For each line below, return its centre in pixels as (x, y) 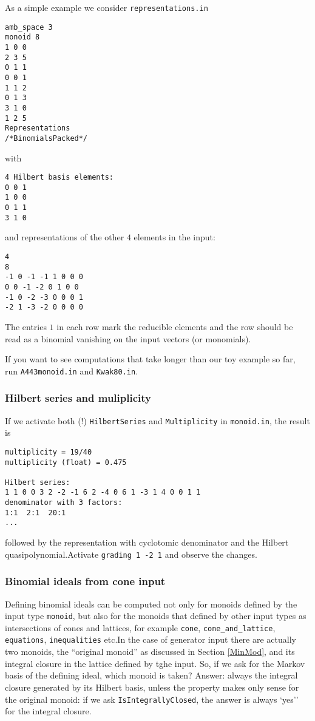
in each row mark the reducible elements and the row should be (175, 326)
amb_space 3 (29, 27)
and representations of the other (65, 237)
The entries (26, 326)
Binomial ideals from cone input (85, 581)
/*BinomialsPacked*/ (46, 138)
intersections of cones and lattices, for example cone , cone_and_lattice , (140, 627)
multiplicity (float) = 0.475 (66, 462)
